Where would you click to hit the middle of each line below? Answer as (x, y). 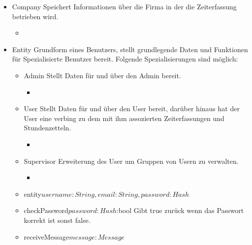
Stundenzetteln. (47, 128)
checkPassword (46, 210)
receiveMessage (47, 236)
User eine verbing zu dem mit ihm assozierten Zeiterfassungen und (124, 118)
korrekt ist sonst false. (57, 220)
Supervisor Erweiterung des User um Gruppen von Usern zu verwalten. (131, 161)
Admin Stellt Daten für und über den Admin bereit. (102, 75)
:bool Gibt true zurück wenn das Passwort (180, 210)
